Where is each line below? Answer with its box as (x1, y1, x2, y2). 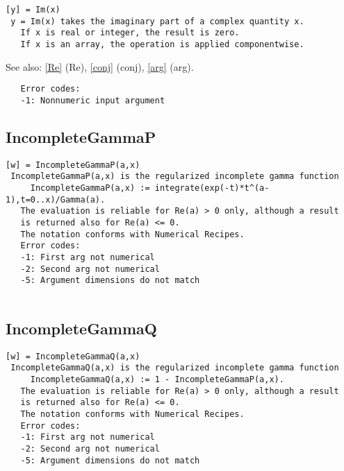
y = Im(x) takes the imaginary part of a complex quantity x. (10, 16, 304, 26)
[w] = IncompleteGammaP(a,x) (6, 160, 140, 170)
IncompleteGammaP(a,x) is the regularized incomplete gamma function (10, 171, 339, 182)
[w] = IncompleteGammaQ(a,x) (6, 351, 140, 361)
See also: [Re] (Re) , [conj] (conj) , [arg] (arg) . (6, 59, 194, 74)
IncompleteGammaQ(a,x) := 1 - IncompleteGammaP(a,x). (30, 375, 284, 385)
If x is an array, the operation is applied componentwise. (20, 39, 304, 49)
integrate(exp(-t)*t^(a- (154, 183, 270, 194)
